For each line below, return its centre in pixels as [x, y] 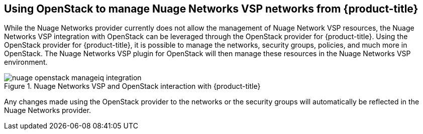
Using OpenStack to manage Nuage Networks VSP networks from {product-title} [211, 9]
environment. [26, 62]
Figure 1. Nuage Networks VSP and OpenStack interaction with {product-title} [132, 86]
